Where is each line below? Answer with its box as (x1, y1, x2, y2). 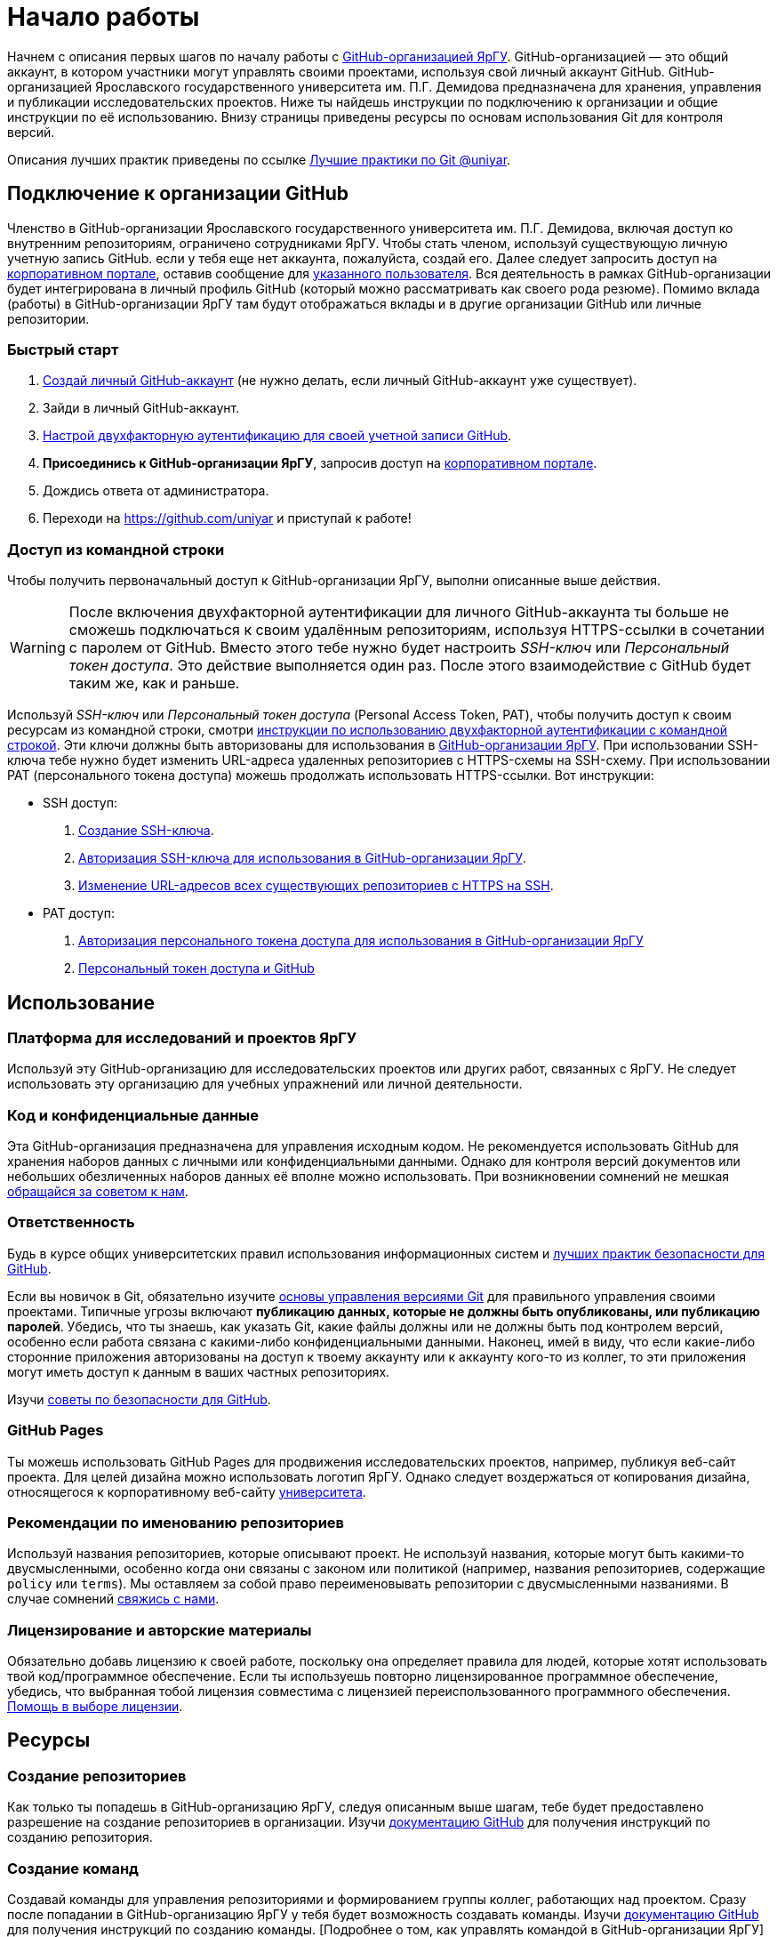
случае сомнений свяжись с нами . (7, 1591, 220, 1607)
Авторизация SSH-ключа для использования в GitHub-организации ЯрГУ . (78, 850, 526, 866)
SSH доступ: (43, 795, 117, 811)
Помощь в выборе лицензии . (7, 1699, 183, 1715)
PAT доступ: (43, 905, 115, 921)
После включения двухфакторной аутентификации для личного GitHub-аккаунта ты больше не (68, 603, 730, 622)
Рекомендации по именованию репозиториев (7, 1513, 345, 1531)
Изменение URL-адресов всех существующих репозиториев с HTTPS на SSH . (78, 878, 554, 894)
